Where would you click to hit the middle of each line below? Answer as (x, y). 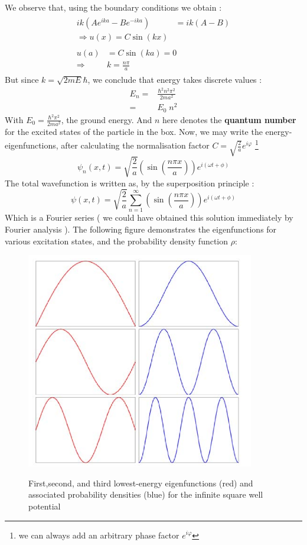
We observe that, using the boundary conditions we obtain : (113, 7)
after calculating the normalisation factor (135, 145)
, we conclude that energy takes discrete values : (175, 80)
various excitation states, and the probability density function (117, 241)
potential (45, 506)
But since (22, 80)
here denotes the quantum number (229, 119)
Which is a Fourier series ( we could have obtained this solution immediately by (149, 217)
